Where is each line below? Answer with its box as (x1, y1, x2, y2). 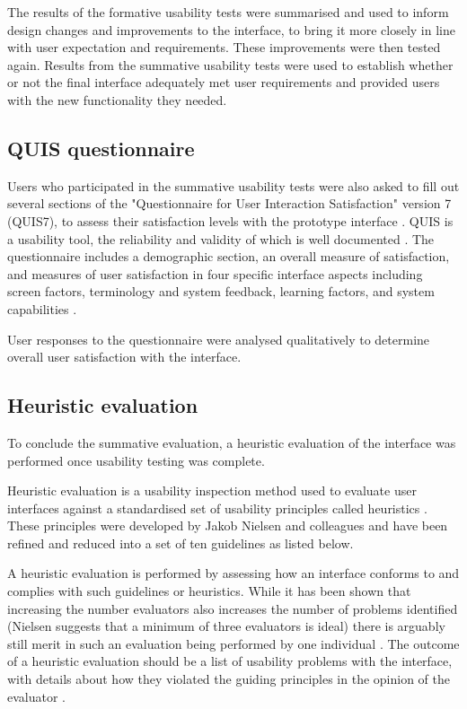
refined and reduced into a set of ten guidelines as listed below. (7, 533, 354, 552)
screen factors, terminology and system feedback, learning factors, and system (7, 282, 435, 301)
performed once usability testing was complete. (7, 451, 265, 469)
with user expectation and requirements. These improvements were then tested (7, 38, 441, 57)
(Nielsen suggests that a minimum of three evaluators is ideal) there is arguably (7, 617, 445, 635)
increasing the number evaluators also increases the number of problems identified (7, 599, 458, 617)
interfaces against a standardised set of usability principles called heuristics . (7, 498, 427, 517)
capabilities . (7, 299, 77, 318)
